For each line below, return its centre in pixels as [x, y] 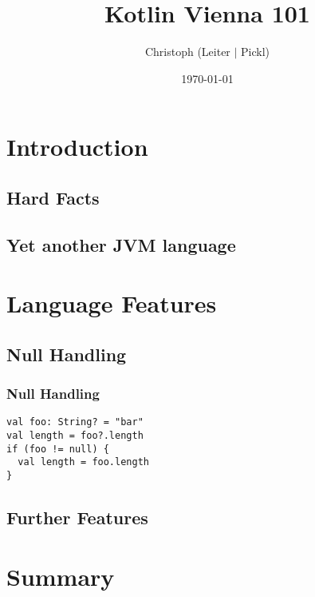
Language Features [112, 303]
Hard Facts [53, 197]
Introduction [77, 147]
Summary [61, 576]
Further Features [77, 517]
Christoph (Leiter [187, 52]
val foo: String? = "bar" [75, 422]
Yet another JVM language [121, 244]
